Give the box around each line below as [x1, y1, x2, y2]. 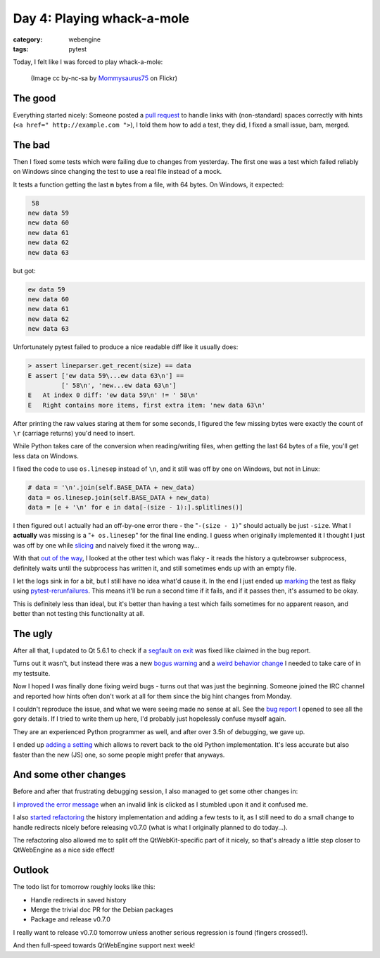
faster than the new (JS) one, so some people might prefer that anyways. [13, 750, 225, 759]
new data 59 [27, 209, 70, 218]
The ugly [13, 627, 53, 640]
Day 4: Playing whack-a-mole [13, 11, 190, 26]
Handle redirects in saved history [30, 895, 127, 904]
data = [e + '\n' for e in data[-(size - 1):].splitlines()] [27, 503, 243, 512]
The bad [13, 139, 51, 151]
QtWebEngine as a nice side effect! [13, 845, 115, 855]
